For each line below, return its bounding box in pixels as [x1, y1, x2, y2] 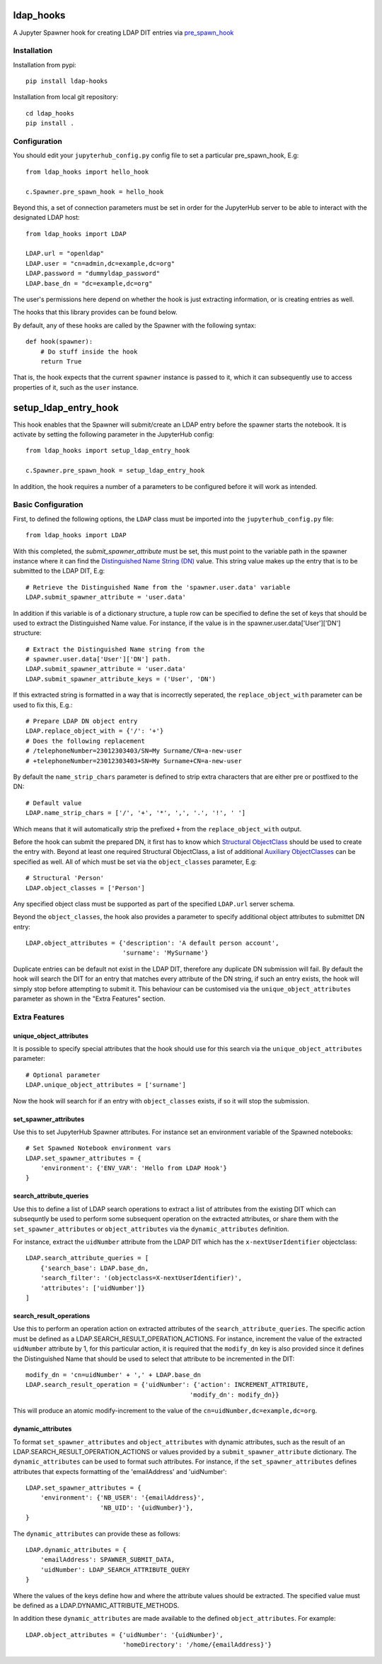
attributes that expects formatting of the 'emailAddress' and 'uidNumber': [13, 1467, 227, 1475]
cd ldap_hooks [25, 109, 74, 117]
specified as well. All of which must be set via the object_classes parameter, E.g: [13, 858, 257, 866]
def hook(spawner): [25, 337, 93, 346]
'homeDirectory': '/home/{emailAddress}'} [122, 1641, 272, 1649]
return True [40, 358, 82, 365]
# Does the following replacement [25, 737, 145, 745]
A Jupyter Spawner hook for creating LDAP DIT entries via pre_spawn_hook [13, 28, 234, 37]
